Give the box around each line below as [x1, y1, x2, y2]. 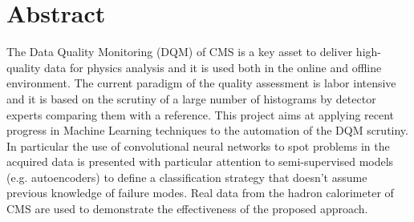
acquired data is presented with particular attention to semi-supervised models [6, 153, 394, 170]
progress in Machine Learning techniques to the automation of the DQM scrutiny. [6, 122, 408, 139]
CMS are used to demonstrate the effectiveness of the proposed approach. [6, 200, 368, 217]
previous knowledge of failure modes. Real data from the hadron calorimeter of [6, 184, 394, 201]
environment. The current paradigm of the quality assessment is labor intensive [6, 75, 396, 91]
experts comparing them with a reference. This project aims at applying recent [6, 106, 395, 123]
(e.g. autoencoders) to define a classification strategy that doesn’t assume [6, 168, 367, 185]
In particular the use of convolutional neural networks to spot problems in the [6, 137, 390, 154]
